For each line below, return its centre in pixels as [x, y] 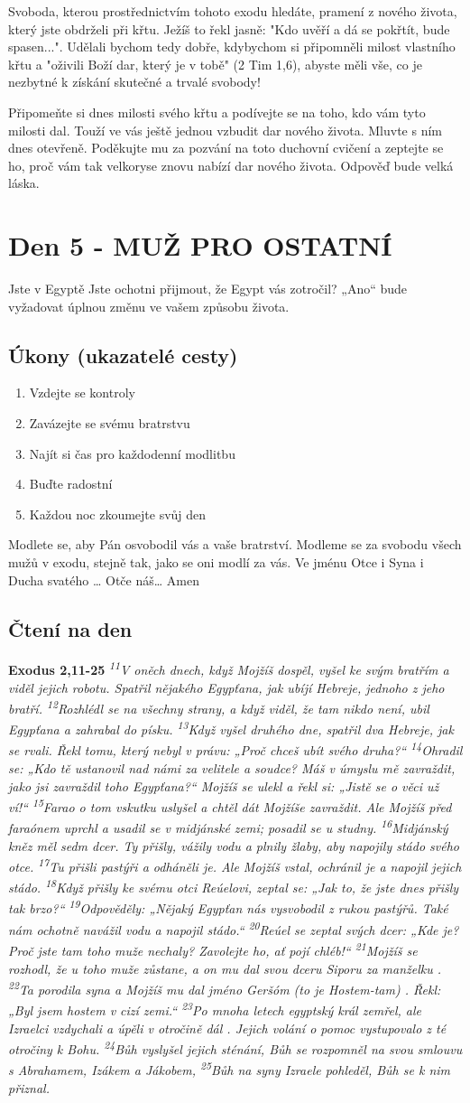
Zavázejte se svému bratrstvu [110, 423]
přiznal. [29, 1087]
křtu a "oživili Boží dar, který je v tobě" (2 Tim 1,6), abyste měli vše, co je [215, 64]
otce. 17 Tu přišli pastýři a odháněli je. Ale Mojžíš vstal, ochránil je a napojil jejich [235, 865]
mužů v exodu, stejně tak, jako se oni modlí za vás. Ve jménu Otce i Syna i [216, 562]
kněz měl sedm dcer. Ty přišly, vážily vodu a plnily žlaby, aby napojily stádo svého [234, 845]
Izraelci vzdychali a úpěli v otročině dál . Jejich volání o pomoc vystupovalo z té [227, 1028]
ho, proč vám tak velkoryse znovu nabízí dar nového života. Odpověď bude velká [231, 165]
